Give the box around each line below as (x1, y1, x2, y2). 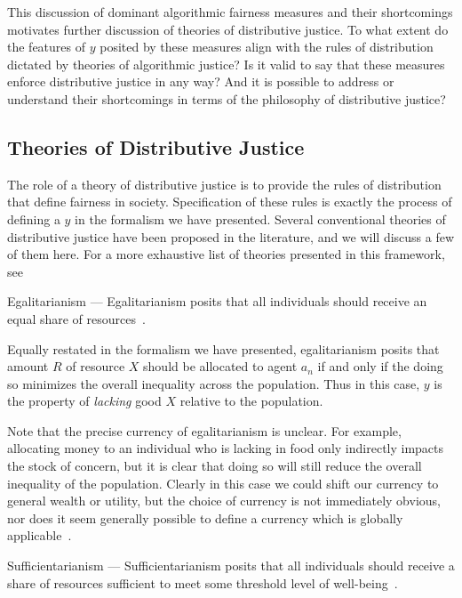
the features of (7, 37, 86, 56)
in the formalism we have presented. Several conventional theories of (75, 209, 446, 228)
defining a (7, 209, 60, 228)
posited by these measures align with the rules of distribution (100, 37, 434, 56)
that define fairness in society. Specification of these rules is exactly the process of (7, 192, 452, 211)
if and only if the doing (317, 357, 443, 376)
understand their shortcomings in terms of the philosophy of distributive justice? (7, 89, 446, 108)
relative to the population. (179, 392, 323, 410)
